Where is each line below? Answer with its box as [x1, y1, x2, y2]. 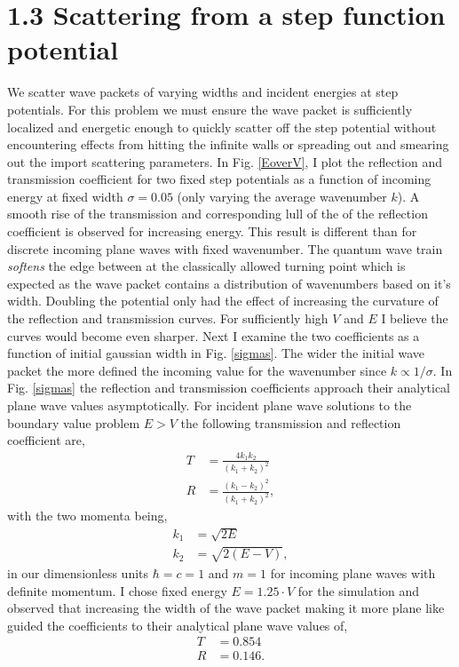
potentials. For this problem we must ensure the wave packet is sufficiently [7, 99, 413, 118]
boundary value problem [7, 413, 140, 432]
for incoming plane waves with [270, 563, 436, 582]
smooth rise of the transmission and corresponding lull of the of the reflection [7, 204, 428, 223]
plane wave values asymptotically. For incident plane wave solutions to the [7, 396, 412, 414]
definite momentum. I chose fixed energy [7, 581, 227, 600]
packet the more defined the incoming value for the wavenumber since [7, 361, 387, 379]
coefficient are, [7, 431, 85, 449]
